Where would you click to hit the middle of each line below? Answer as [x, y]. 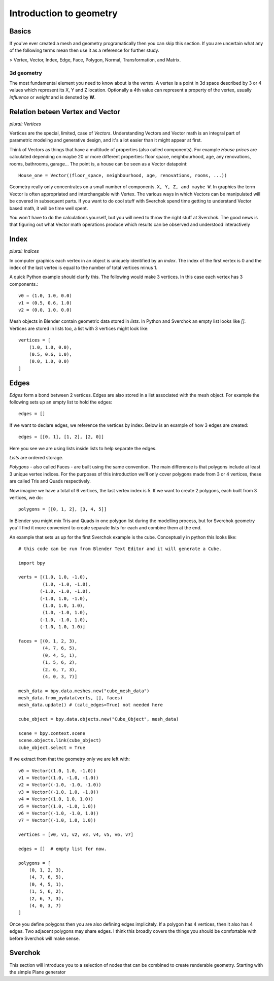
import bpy [32, 563]
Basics [20, 31]
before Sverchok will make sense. [45, 938]
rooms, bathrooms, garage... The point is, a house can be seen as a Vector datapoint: [98, 164]
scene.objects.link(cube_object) [60, 740]
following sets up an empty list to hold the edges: [61, 402]
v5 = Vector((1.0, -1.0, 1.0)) [57, 806]
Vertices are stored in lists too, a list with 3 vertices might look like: [79, 328]
